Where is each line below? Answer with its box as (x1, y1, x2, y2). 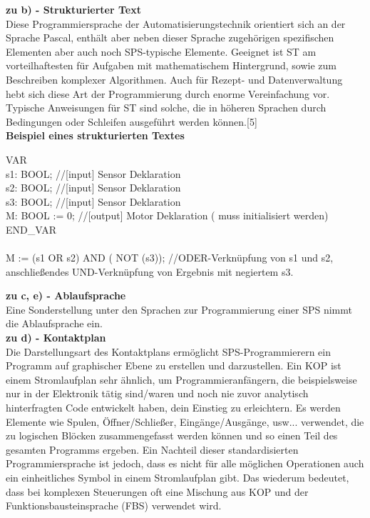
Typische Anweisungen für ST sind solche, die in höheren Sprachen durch (6, 100, 327, 115)
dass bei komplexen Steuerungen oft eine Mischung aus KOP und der (6, 484, 309, 499)
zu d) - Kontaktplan (6, 330, 106, 345)
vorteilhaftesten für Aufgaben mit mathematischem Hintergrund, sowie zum (6, 58, 336, 73)
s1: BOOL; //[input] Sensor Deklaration (6, 166, 181, 181)
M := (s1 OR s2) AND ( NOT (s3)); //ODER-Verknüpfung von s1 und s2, (6, 250, 334, 265)
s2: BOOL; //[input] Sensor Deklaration (6, 180, 181, 195)
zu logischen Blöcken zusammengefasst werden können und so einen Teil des (6, 428, 338, 443)
